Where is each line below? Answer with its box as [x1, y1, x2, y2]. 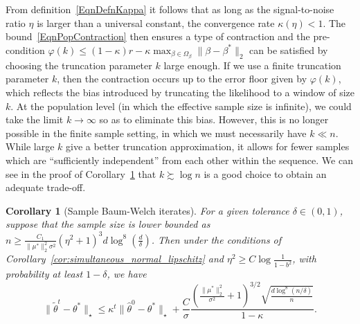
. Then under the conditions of [151, 232, 282, 246]
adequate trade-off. [6, 180, 86, 195]
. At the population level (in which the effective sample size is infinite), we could [10, 98, 352, 113]
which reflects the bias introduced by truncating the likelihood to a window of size [6, 85, 354, 100]
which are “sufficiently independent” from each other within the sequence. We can [6, 153, 353, 168]
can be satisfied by [249, 42, 328, 57]
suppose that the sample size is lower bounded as [6, 217, 210, 231]
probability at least [6, 267, 83, 281]
